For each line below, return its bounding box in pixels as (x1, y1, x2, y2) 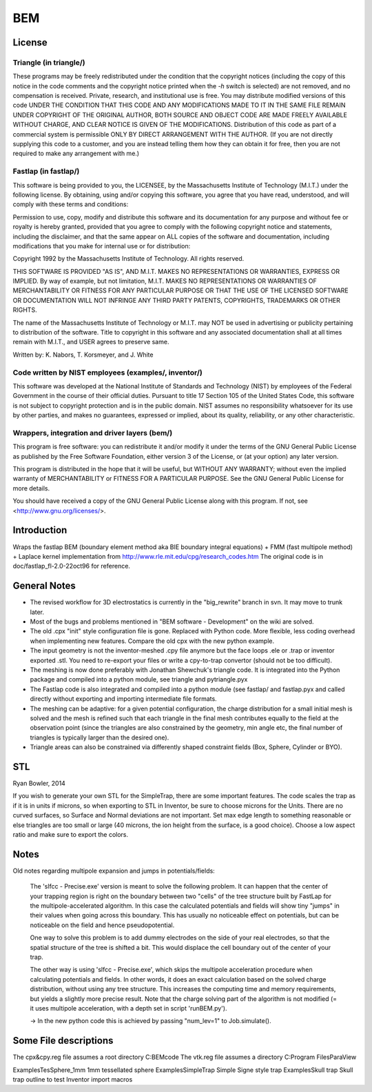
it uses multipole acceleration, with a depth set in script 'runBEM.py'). (30, 1004, 227, 1012)
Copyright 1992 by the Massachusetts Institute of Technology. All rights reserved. (12, 255, 245, 263)
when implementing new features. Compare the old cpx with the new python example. (30, 637, 275, 645)
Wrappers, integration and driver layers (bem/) (12, 428, 173, 437)
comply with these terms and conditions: (12, 200, 129, 208)
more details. (12, 484, 50, 493)
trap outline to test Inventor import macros (12, 1075, 133, 1083)
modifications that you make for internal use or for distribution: (12, 241, 191, 250)
